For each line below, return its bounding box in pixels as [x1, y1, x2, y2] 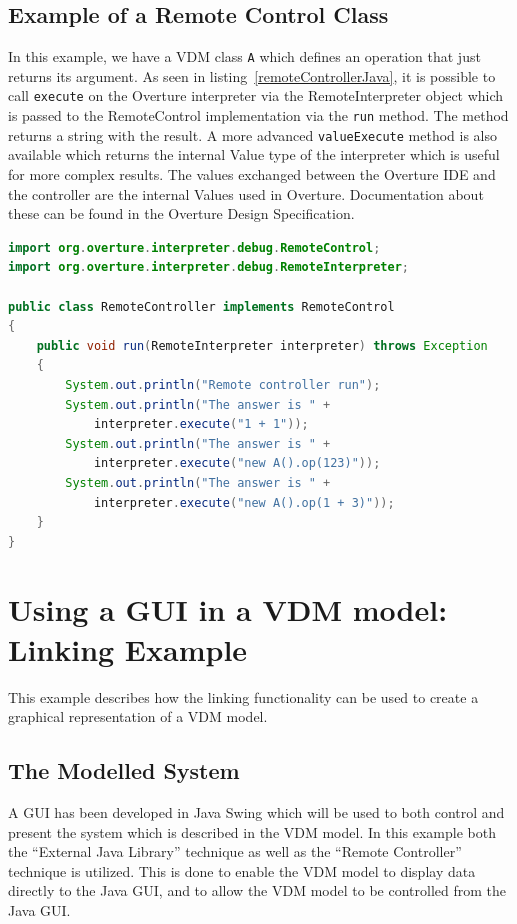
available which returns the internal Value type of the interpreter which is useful [8, 144, 500, 165]
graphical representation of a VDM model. [8, 706, 268, 727]
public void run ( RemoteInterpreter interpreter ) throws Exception [36, 338, 488, 353]
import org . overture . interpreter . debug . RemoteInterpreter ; [8, 260, 409, 275]
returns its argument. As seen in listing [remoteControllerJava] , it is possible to [8, 65, 496, 86]
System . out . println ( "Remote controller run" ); [65, 377, 381, 392]
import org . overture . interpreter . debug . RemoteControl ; [8, 240, 381, 255]
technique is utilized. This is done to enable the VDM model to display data [8, 860, 476, 881]
